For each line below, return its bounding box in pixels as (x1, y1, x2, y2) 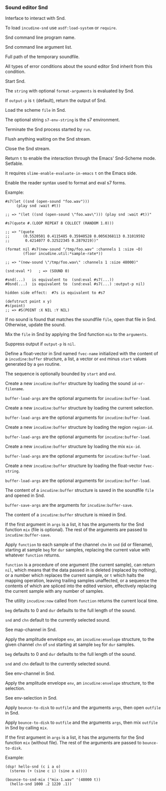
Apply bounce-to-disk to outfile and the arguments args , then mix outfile (5, 719, 158, 725)
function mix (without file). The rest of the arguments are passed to (5, 740, 142, 746)
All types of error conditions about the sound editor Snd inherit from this (5, 64, 153, 70)
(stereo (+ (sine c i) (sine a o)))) (9, 769, 88, 774)
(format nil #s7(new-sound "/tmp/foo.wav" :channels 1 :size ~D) (5, 247, 143, 252)
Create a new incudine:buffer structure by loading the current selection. (5, 405, 154, 411)
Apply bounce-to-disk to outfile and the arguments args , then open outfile (5, 705, 161, 711)
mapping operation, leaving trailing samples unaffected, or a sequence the (5, 578, 157, 584)
